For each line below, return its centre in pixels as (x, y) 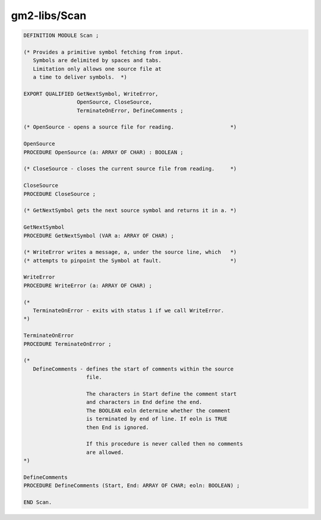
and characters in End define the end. (144, 402)
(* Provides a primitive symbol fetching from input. (103, 52)
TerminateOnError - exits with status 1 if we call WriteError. (129, 311)
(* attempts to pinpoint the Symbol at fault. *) (130, 260)
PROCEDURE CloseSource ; (60, 194)
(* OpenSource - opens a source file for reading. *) (130, 127)
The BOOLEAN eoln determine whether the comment (158, 410)
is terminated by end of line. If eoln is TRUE (157, 419)
